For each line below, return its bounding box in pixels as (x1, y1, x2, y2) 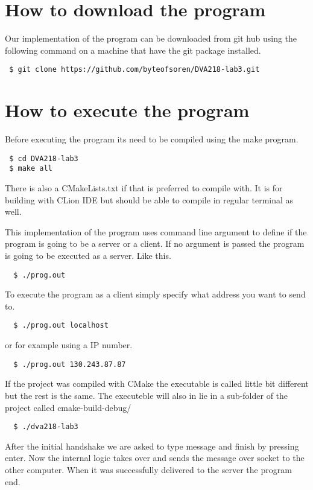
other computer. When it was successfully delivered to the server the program (5, 463, 292, 476)
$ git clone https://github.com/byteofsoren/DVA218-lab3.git (9, 65, 260, 74)
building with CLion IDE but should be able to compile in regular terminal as (5, 193, 294, 206)
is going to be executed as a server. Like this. (5, 249, 171, 261)
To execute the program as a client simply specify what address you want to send (5, 288, 306, 301)
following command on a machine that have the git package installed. (5, 43, 261, 56)
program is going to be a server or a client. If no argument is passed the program (5, 237, 305, 250)
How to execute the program (5, 98, 250, 122)
